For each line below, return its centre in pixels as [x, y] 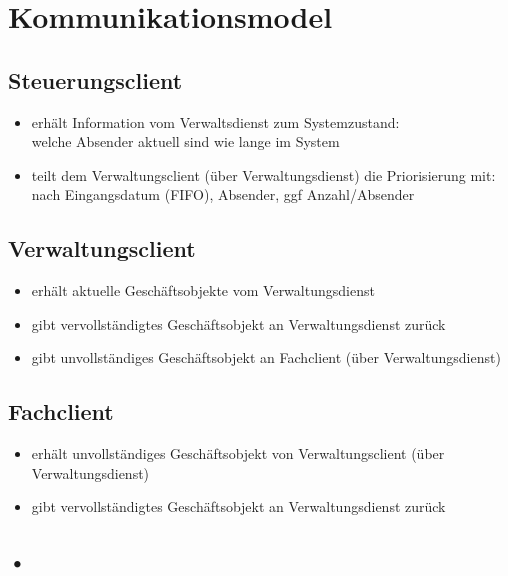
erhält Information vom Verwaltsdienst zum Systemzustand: [215, 121]
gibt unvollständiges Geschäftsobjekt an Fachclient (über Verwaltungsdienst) [266, 357]
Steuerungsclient [95, 79]
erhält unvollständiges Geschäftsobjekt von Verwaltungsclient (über [238, 453]
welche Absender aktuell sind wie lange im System [185, 141]
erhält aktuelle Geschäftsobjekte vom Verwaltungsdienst [203, 290]
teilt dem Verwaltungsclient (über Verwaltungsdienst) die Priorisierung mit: [263, 174]
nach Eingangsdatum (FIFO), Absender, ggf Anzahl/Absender [223, 194]
